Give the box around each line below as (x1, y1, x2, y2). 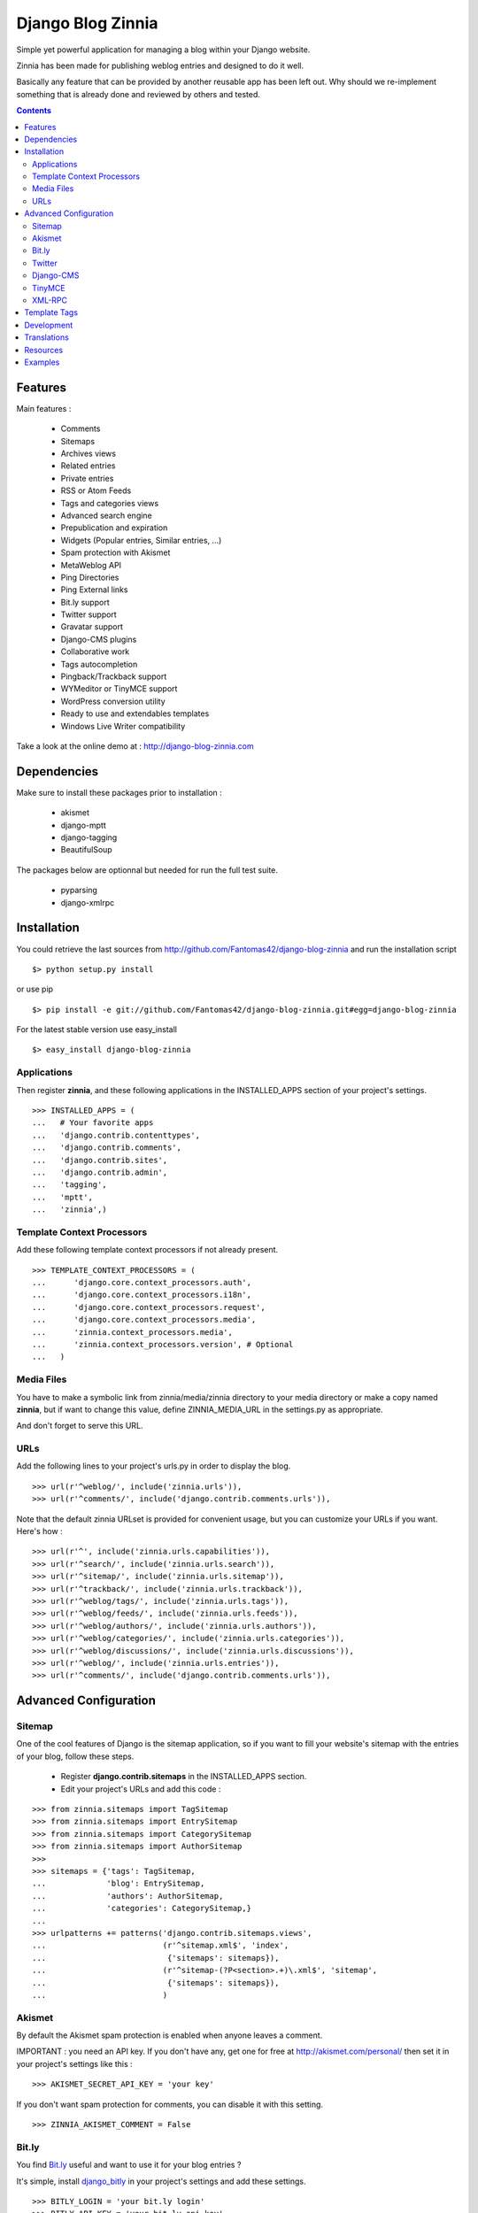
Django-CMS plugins (60, 634, 137, 644)
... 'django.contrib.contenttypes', (32, 1130, 201, 1140)
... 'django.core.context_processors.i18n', (32, 1290, 252, 1300)
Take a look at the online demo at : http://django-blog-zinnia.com (16, 740, 254, 752)
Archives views (60, 448, 117, 459)
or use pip (16, 983, 53, 995)
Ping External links (60, 584, 128, 595)
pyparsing (60, 885, 97, 896)
